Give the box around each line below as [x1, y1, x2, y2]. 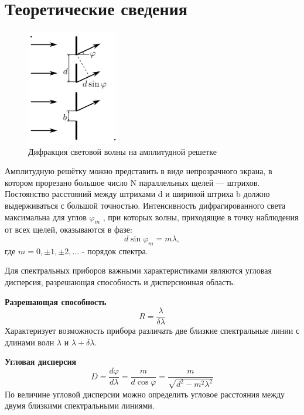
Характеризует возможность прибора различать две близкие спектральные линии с [5, 324, 300, 337]
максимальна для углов [5, 210, 87, 223]
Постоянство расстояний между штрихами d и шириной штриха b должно [5, 188, 270, 200]
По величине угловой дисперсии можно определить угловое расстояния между [5, 388, 285, 400]
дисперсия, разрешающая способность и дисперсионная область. [5, 276, 235, 288]
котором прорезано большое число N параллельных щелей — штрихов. [5, 176, 260, 188]
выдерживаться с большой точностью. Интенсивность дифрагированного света [5, 199, 286, 212]
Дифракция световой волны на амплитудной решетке [28, 145, 217, 157]
